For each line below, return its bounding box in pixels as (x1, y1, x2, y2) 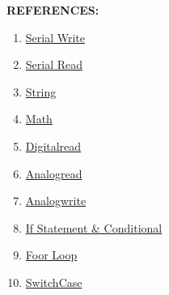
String (25, 83, 57, 100)
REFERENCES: (6, 2, 99, 18)
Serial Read (25, 56, 83, 73)
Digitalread (25, 137, 82, 154)
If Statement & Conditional (25, 219, 163, 236)
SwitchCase (25, 273, 82, 290)
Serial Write (25, 28, 86, 45)
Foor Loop (25, 246, 78, 263)
